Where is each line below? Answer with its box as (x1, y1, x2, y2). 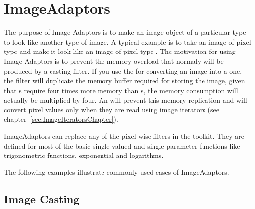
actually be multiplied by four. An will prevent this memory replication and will (4, 95, 247, 105)
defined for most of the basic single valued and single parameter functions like (4, 140, 240, 151)
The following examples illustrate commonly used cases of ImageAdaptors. (4, 166, 229, 177)
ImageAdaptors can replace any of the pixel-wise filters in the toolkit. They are (4, 131, 244, 141)
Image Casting (4, 191, 80, 206)
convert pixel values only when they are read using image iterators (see (4, 104, 219, 114)
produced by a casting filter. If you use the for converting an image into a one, (4, 65, 242, 76)
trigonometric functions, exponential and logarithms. (4, 150, 164, 160)
